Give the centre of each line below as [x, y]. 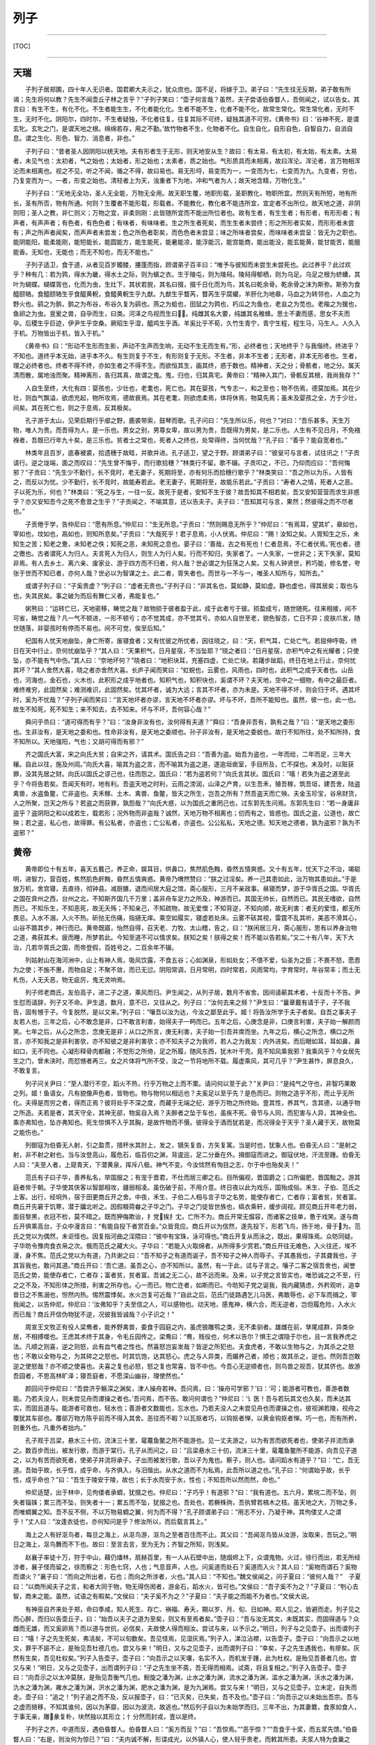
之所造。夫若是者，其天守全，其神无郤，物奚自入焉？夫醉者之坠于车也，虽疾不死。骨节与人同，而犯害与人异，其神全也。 [187, 1113]
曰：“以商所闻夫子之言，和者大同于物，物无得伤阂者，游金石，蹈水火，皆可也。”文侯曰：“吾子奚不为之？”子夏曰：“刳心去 [186, 1586]
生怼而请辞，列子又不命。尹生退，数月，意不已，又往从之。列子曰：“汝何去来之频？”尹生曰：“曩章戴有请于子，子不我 [182, 1002]
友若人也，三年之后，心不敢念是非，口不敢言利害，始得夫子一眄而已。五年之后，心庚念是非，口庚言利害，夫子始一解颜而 [187, 1022]
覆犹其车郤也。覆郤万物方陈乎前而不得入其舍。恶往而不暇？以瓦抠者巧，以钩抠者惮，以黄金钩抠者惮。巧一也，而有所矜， [187, 1418]
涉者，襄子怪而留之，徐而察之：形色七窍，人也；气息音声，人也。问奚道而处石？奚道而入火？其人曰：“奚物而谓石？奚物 [185, 1567]
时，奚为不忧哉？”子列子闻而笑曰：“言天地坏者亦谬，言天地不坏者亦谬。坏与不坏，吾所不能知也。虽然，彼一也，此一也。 [186, 699]
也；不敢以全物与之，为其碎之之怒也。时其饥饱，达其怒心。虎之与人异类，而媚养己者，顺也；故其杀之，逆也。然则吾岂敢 [187, 1356]
